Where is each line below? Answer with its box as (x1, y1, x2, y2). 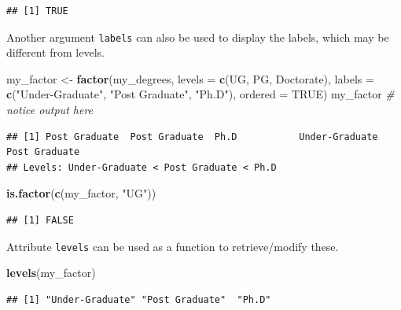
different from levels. (6, 44, 105, 61)
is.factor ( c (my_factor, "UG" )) (6, 185, 156, 201)
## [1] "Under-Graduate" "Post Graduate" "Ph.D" (6, 293, 271, 305)
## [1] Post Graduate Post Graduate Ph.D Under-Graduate (6, 131, 378, 142)
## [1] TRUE (6, 6, 68, 17)
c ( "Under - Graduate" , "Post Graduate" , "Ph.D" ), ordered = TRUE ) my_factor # (6, 86, 395, 102)
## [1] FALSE (6, 215, 74, 226)
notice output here (6, 101, 94, 118)
